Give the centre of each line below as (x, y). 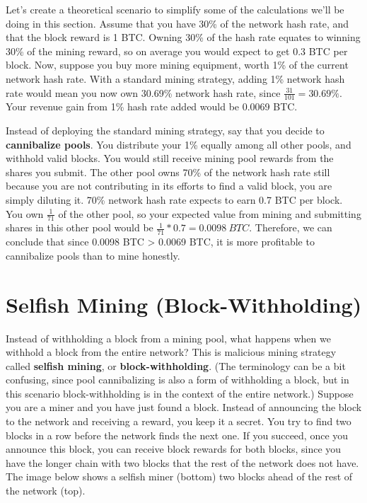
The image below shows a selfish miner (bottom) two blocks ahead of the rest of (179, 476)
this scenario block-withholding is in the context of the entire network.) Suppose (180, 393)
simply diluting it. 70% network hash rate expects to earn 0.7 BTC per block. (174, 199)
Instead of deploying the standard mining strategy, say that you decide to (165, 130)
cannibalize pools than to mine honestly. (93, 255)
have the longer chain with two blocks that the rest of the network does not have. (182, 462)
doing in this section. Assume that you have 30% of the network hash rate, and (177, 23)
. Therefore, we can (291, 227)
